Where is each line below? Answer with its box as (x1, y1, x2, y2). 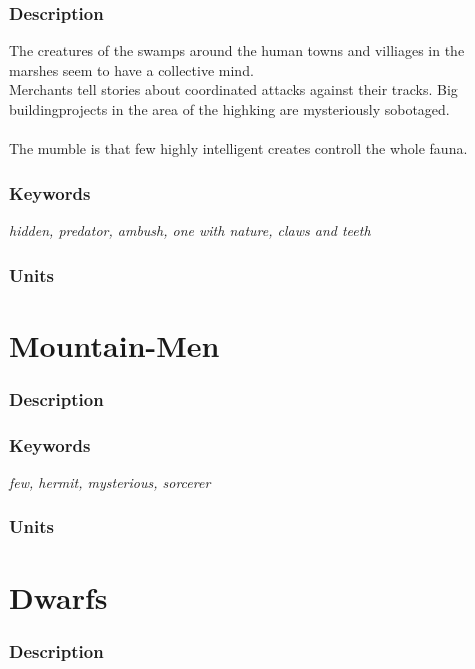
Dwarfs (9, 576, 108, 617)
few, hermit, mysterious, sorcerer (9, 471, 211, 492)
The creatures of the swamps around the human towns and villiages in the (9, 40, 465, 61)
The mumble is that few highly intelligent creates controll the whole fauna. (9, 138, 468, 159)
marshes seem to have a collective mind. (9, 59, 254, 80)
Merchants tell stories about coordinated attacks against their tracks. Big (9, 79, 458, 100)
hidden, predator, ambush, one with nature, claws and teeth (9, 220, 371, 240)
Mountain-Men (9, 324, 220, 365)
